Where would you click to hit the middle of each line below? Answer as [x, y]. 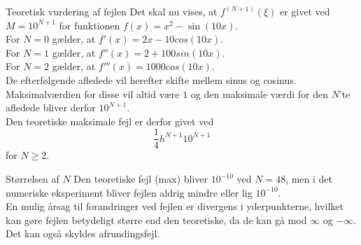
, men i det [309, 178]
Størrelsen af [33, 178]
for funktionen [90, 25]
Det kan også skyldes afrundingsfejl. [83, 233]
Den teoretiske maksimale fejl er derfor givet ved [110, 121]
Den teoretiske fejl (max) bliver [141, 178]
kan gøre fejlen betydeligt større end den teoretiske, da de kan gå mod [156, 219]
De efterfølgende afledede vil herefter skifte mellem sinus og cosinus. [151, 79]
